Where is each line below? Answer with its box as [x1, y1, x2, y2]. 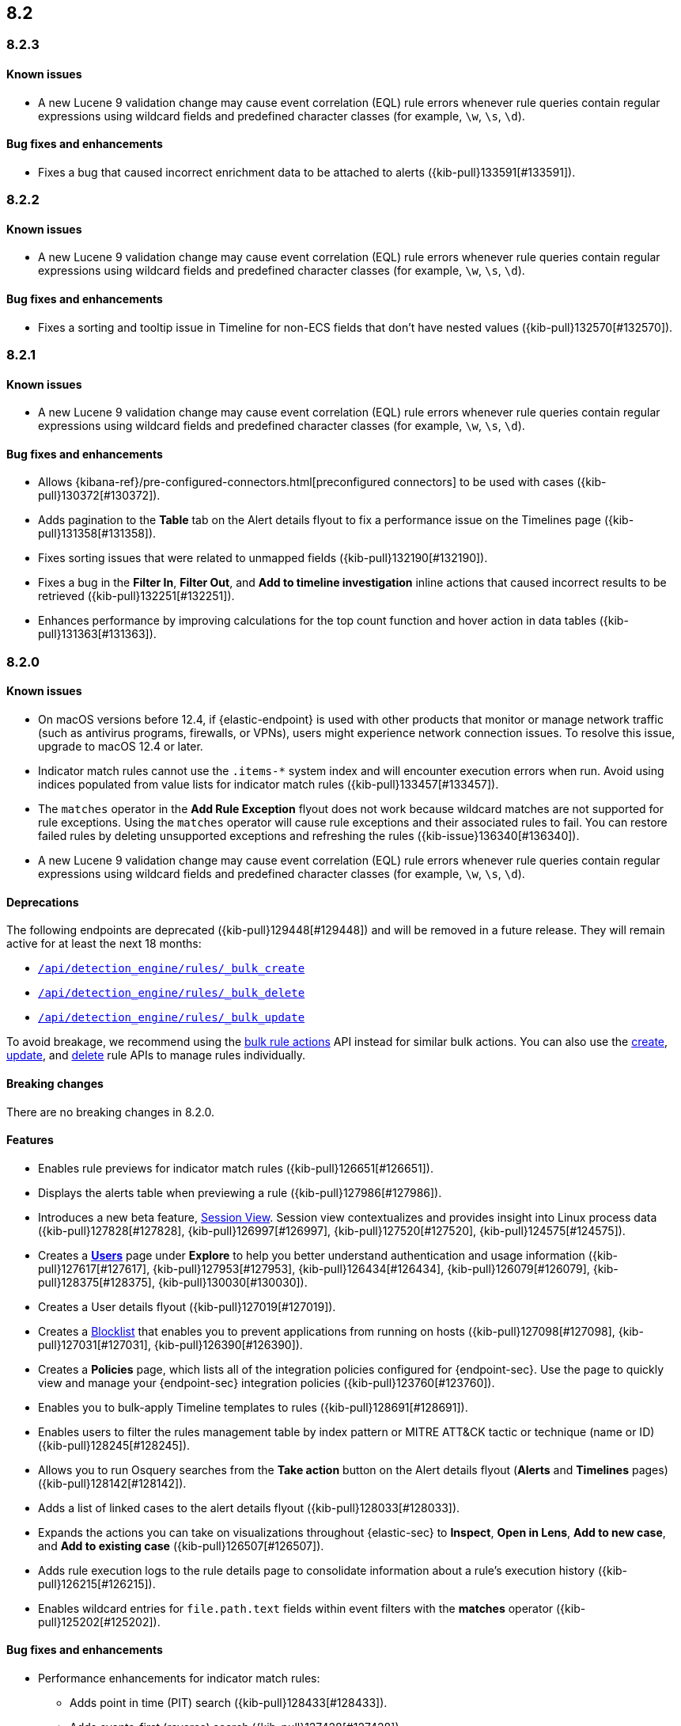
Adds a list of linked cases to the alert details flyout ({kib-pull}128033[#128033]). [38, 1500, 460, 1515]
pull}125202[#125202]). [38, 1614, 161, 1629]
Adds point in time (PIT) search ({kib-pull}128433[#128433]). [70, 1695, 388, 1709]
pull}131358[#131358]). [38, 527, 157, 541]
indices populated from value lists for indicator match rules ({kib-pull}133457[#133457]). [38, 777, 499, 792]
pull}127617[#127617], [38, 1261, 150, 1275]
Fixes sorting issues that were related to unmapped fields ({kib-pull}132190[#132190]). [38, 551, 488, 565]
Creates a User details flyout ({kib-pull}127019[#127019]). [38, 1299, 336, 1314]
